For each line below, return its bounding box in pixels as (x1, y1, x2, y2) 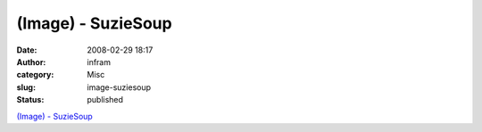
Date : (16, 45, 37, 55)
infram (87, 56, 112, 67)
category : (16, 70, 54, 80)
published (87, 95, 124, 105)
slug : (16, 81, 36, 93)
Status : (16, 95, 45, 105)
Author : (16, 56, 46, 67)
